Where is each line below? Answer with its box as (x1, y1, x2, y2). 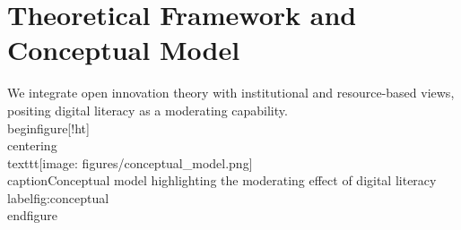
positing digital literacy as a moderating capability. (7, 100, 288, 119)
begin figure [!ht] (7, 118, 90, 137)
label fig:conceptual (7, 188, 109, 207)
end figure (7, 206, 58, 225)
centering (7, 136, 57, 155)
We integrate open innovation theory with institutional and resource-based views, (7, 83, 455, 102)
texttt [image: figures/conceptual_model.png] (7, 153, 253, 172)
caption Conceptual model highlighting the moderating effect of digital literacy (7, 171, 437, 190)
